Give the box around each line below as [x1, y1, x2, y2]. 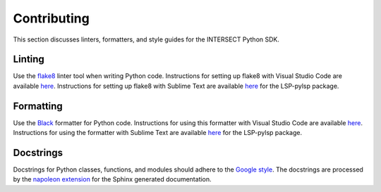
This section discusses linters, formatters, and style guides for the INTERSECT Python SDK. [13, 35, 280, 44]
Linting [13, 53, 45, 65]
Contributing [13, 11, 90, 26]
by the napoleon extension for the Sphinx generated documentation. [13, 175, 212, 184]
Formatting [13, 100, 63, 112]
